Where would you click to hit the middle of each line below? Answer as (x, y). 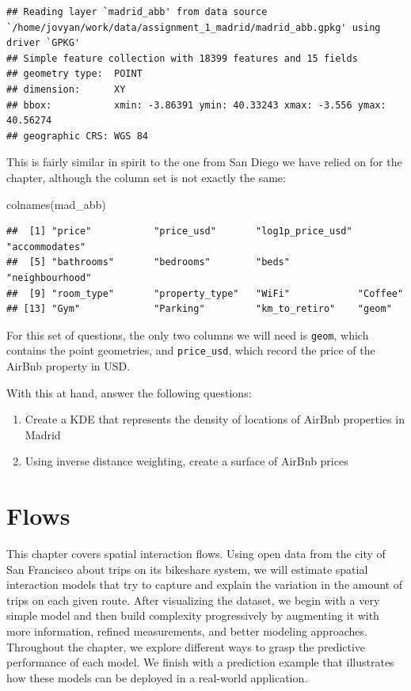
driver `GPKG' (44, 43)
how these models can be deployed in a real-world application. (157, 677)
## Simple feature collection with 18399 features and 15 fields (182, 58)
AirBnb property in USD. (68, 366)
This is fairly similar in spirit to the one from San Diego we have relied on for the (204, 162)
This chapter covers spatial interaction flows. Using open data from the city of (196, 554)
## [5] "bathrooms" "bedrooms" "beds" (148, 262)
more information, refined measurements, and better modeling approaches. (187, 631)
